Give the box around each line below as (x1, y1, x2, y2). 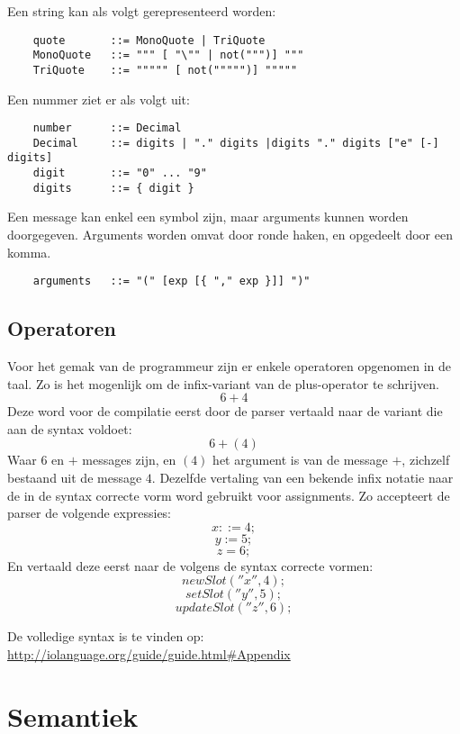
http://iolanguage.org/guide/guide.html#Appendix (7, 645, 291, 664)
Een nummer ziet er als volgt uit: (7, 89, 190, 108)
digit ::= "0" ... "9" (32, 167, 207, 180)
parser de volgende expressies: (7, 503, 172, 522)
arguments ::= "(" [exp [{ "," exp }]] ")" (32, 275, 311, 288)
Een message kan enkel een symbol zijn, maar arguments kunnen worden (7, 207, 409, 226)
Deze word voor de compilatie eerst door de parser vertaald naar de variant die (7, 402, 443, 421)
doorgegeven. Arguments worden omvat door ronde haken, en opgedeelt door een (7, 225, 453, 244)
